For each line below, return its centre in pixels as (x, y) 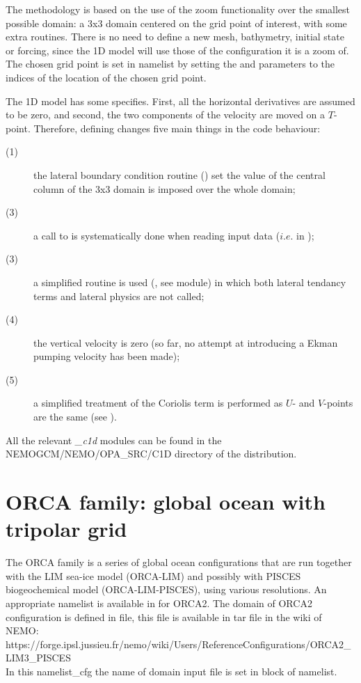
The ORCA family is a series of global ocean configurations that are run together (179, 562)
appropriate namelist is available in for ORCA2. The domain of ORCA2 (159, 603)
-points (338, 403)
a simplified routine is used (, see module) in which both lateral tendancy (190, 282)
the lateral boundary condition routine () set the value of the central (179, 174)
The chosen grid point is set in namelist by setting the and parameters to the (170, 64)
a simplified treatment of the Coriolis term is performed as (158, 403)
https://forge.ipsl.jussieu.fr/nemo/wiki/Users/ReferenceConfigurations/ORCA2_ (178, 644)
